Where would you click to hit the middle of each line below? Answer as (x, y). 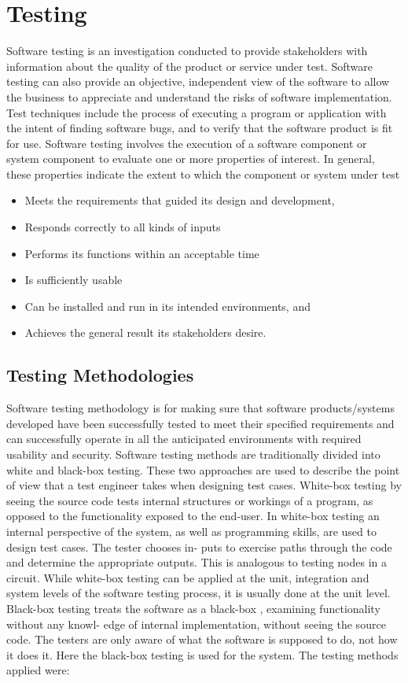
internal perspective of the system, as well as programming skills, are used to (191, 531)
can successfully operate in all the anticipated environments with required (184, 439)
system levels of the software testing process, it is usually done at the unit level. (198, 593)
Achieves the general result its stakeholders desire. (145, 332)
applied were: (38, 670)
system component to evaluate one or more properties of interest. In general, (191, 159)
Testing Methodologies (100, 375)
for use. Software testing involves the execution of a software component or (187, 143)
